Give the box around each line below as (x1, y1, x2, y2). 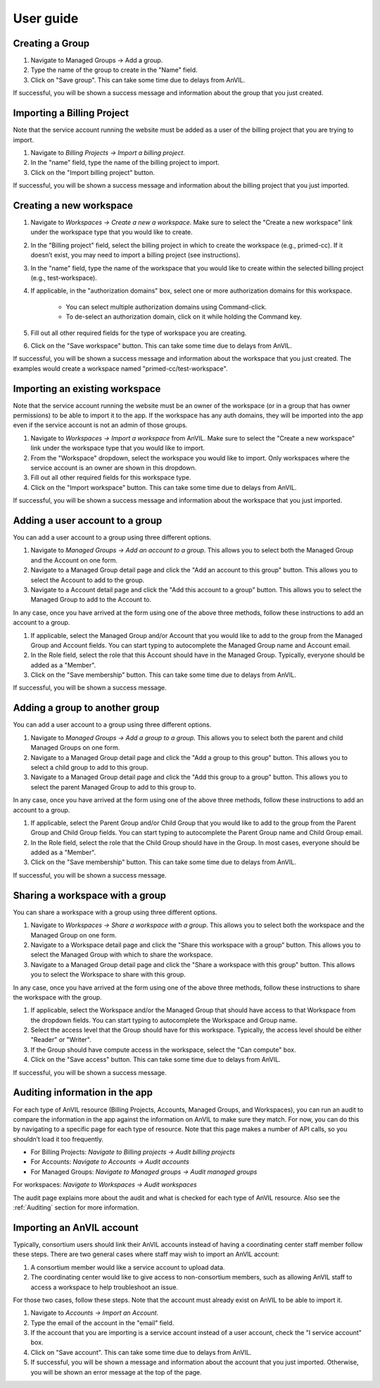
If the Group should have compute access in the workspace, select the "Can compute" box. (30, 1045, 296, 1054)
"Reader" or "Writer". (30, 1036, 91, 1044)
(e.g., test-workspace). (30, 274, 98, 282)
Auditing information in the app (13, 1086, 153, 1099)
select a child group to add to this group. (30, 763, 148, 771)
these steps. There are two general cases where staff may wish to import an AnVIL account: (13, 1250, 280, 1258)
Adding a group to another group (13, 702, 160, 714)
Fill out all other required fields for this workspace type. (30, 473, 191, 482)
